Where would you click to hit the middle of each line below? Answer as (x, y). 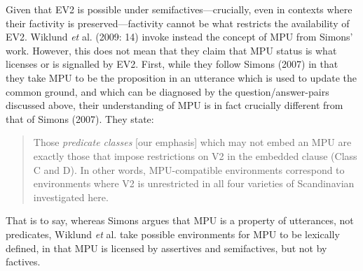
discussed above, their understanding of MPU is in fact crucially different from (174, 105)
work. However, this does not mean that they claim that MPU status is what (171, 50)
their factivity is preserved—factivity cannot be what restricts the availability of (178, 23)
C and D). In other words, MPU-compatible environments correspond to (189, 169)
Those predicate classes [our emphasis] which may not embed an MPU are (192, 142)
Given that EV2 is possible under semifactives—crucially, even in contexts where (179, 9)
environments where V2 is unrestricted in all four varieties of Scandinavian (194, 183)
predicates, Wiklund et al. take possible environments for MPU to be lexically (173, 234)
